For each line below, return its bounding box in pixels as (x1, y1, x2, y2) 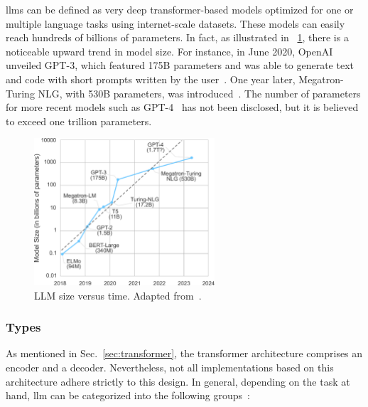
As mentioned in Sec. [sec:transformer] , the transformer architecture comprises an (6, 346, 363, 361)
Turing (6, 85, 35, 100)
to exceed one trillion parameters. (6, 113, 152, 128)
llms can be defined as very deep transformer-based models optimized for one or (6, 2, 354, 16)
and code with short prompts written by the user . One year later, (6, 71, 296, 86)
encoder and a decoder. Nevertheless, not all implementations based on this (6, 360, 334, 375)
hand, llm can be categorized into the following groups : (6, 388, 250, 403)
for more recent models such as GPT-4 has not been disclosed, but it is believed (6, 100, 359, 115)
